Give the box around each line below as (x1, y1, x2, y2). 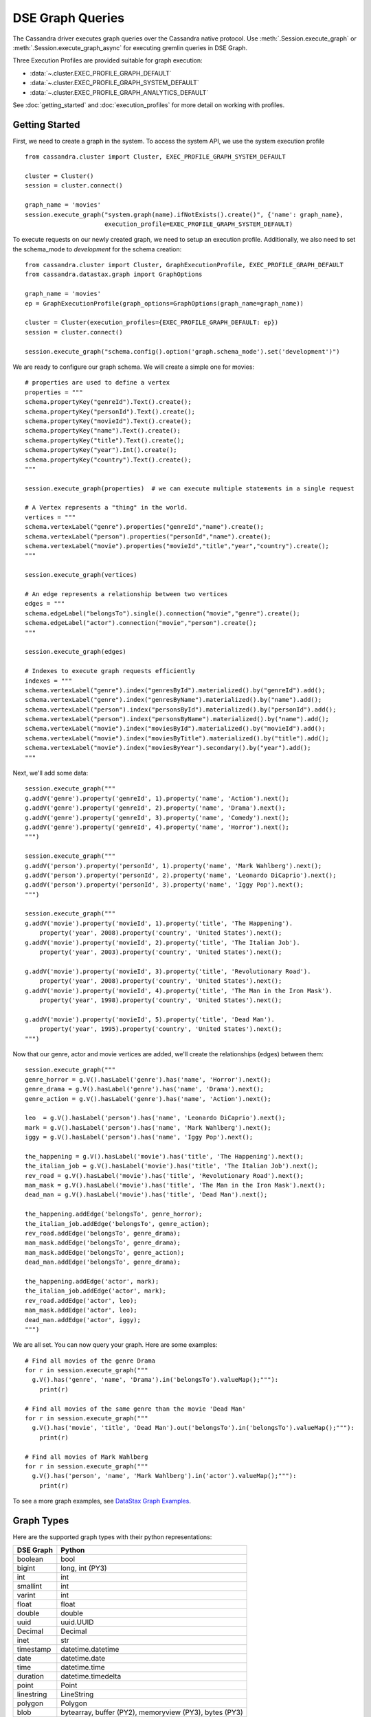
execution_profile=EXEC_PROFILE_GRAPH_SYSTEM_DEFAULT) (104, 220, 293, 228)
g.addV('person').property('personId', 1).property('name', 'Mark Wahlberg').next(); (25, 862, 322, 869)
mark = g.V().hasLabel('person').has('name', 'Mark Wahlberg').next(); (25, 1124, 271, 1131)
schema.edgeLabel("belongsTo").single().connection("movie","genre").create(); (25, 609, 300, 617)
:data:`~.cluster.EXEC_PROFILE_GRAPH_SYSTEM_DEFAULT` (30, 79, 199, 87)
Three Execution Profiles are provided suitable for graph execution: (12, 56, 203, 65)
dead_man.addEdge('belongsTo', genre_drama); (25, 1258, 181, 1266)
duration (16, 1672, 45, 1681)
